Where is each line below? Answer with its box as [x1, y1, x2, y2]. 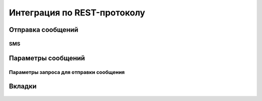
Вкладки [9, 82, 37, 90]
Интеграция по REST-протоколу [9, 7, 146, 18]
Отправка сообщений [9, 26, 79, 34]
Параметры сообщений [9, 54, 85, 62]
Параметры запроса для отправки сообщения [9, 69, 125, 75]
